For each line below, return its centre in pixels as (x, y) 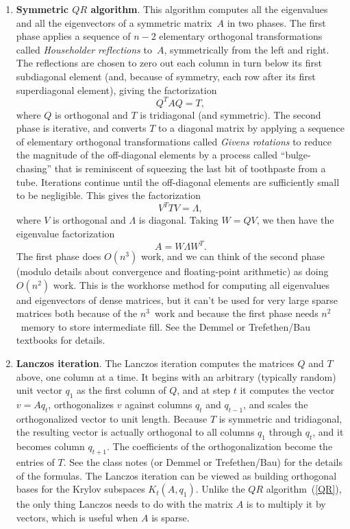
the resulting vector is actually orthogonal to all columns (135, 432)
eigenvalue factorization (65, 233)
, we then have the (295, 220)
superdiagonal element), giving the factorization (116, 90)
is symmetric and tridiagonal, (280, 418)
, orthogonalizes (81, 404)
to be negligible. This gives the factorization (109, 195)
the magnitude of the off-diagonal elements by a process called (147, 155)
